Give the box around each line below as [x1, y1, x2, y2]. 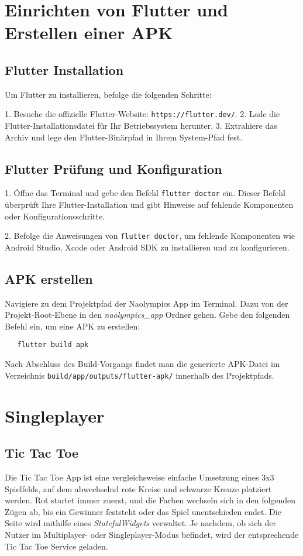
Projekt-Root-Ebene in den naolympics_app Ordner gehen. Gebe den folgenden [5, 308, 290, 321]
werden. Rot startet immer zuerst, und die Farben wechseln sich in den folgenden [5, 494, 296, 506]
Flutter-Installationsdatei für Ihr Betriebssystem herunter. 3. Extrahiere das [5, 119, 277, 132]
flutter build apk [17, 341, 89, 349]
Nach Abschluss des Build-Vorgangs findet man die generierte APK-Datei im [5, 358, 280, 370]
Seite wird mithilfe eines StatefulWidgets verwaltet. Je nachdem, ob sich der [5, 517, 276, 529]
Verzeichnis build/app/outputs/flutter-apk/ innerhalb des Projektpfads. [5, 369, 274, 381]
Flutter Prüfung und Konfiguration [5, 159, 222, 177]
